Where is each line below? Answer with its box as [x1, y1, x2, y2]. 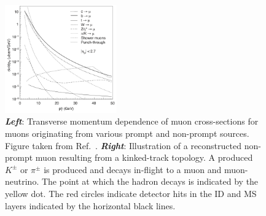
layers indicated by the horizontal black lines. [5, 199, 176, 212]
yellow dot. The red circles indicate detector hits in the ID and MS [5, 187, 257, 200]
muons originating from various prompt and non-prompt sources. [5, 127, 249, 140]
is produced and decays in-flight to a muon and [44, 163, 222, 175]
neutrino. [5, 175, 39, 188]
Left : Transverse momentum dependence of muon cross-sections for [5, 115, 259, 128]
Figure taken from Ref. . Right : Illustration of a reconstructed [5, 139, 241, 152]
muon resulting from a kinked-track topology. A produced [35, 151, 253, 164]
